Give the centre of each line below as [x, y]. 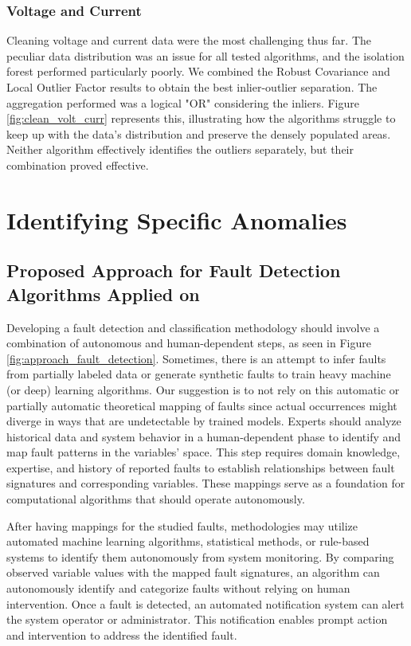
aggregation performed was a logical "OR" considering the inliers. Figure [183, 102]
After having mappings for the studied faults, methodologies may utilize [182, 525]
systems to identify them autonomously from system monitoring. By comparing [200, 556]
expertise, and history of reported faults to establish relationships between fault [201, 467]
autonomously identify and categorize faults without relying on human [178, 588]
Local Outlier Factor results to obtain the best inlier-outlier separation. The [192, 87]
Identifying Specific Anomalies [177, 219]
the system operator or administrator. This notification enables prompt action [197, 619]
